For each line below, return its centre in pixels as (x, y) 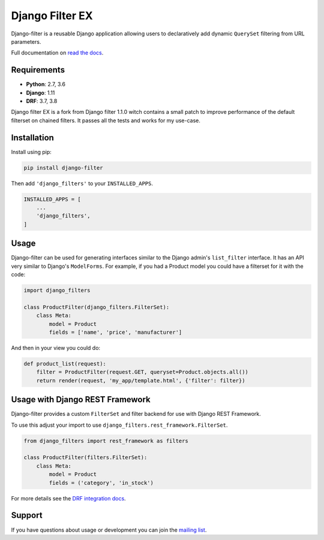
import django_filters (57, 290)
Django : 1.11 (40, 92)
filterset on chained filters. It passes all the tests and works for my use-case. (106, 120)
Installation (32, 138)
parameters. (26, 41)
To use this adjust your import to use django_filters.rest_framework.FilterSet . (119, 425)
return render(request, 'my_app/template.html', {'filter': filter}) (141, 380)
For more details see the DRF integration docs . (68, 498)
